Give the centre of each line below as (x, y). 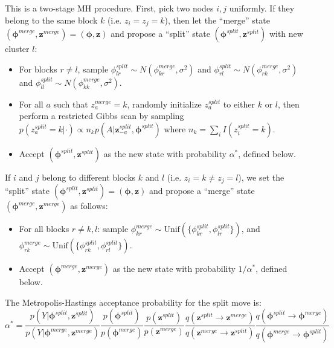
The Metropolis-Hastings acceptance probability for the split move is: (133, 302)
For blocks (38, 69)
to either (239, 104)
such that (71, 104)
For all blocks (44, 229)
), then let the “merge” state (217, 20)
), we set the (261, 177)
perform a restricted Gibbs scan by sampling (101, 116)
